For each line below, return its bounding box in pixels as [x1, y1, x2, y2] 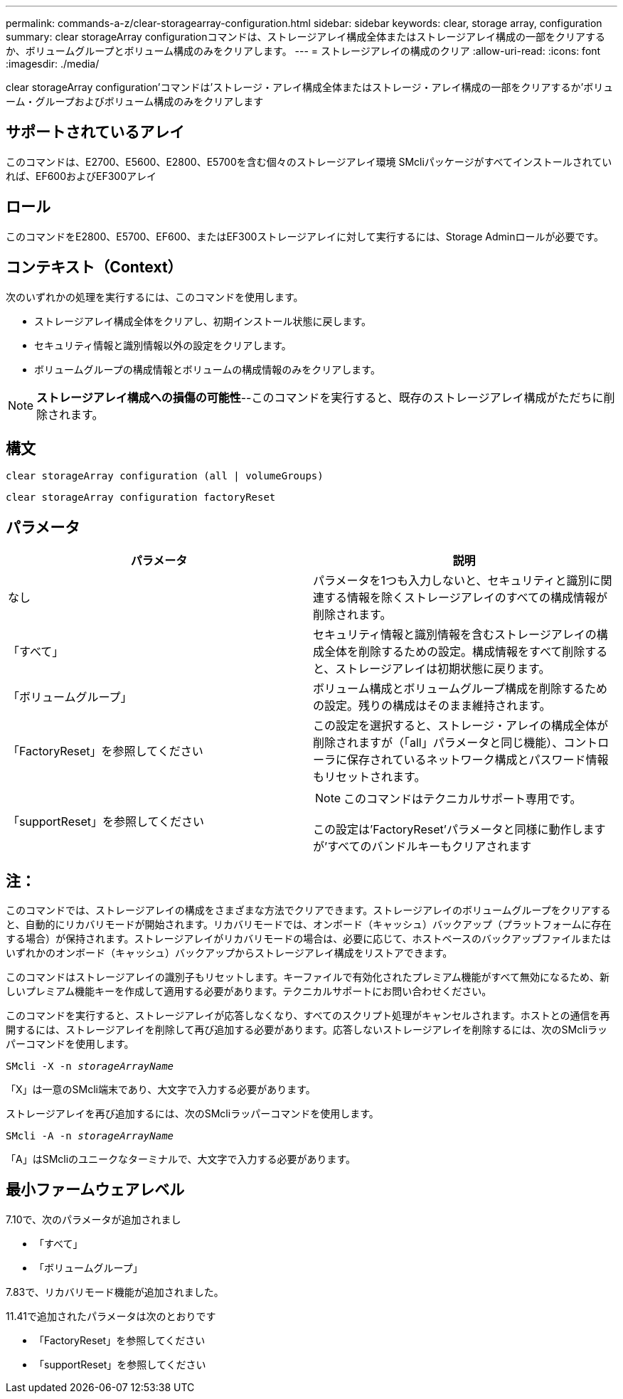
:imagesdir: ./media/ [6, 58, 100, 70]
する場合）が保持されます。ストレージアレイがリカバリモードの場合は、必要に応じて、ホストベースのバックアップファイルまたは [6, 932, 611, 945]
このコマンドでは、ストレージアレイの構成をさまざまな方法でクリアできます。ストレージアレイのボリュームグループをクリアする [6, 904, 611, 917]
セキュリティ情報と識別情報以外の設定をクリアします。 [34, 339, 292, 351]
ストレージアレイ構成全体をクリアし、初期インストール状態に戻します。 [34, 314, 372, 327]
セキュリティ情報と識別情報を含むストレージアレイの [313, 627, 597, 642]
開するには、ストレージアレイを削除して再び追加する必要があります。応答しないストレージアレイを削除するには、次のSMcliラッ [6, 1023, 608, 1036]
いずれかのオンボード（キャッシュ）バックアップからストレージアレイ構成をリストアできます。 [6, 947, 453, 959]
